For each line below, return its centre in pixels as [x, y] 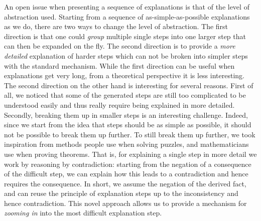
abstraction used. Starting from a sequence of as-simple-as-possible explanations [127, 16]
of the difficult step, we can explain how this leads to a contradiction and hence [126, 174]
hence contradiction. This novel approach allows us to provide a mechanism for [125, 203]
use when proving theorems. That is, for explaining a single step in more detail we [130, 154]
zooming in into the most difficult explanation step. [83, 213]
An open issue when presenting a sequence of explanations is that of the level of [127, 7]
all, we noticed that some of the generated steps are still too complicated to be [125, 95]
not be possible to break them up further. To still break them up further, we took [130, 134]
